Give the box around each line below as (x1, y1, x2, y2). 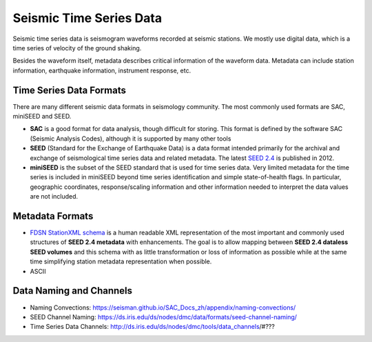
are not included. (30, 192, 79, 201)
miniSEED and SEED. (12, 112, 72, 121)
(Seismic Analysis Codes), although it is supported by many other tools (30, 134, 231, 143)
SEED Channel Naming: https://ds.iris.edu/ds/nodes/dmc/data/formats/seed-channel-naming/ (30, 312, 298, 321)
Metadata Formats (12, 210, 94, 222)
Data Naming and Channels (12, 285, 133, 296)
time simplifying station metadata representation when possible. (30, 257, 212, 265)
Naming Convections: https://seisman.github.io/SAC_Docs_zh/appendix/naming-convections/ (30, 303, 296, 312)
